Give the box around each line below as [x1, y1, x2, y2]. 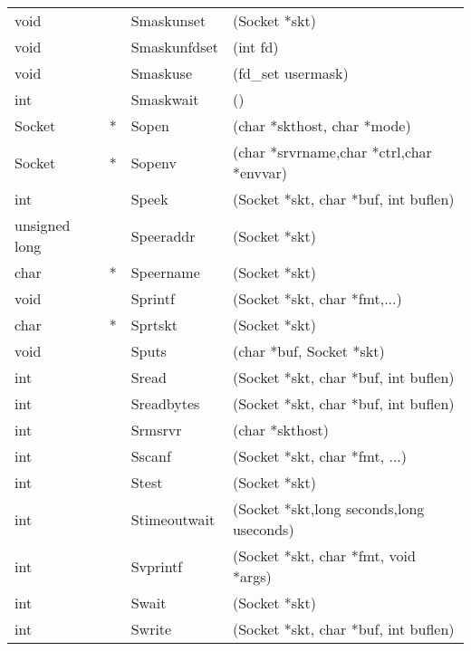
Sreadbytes [130, 393, 200, 414]
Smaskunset [130, 10, 207, 31]
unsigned [14, 215, 71, 235]
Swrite [130, 618, 172, 639]
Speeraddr [130, 225, 196, 246]
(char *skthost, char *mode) [232, 115, 411, 136]
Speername [130, 262, 200, 282]
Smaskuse [130, 62, 192, 83]
